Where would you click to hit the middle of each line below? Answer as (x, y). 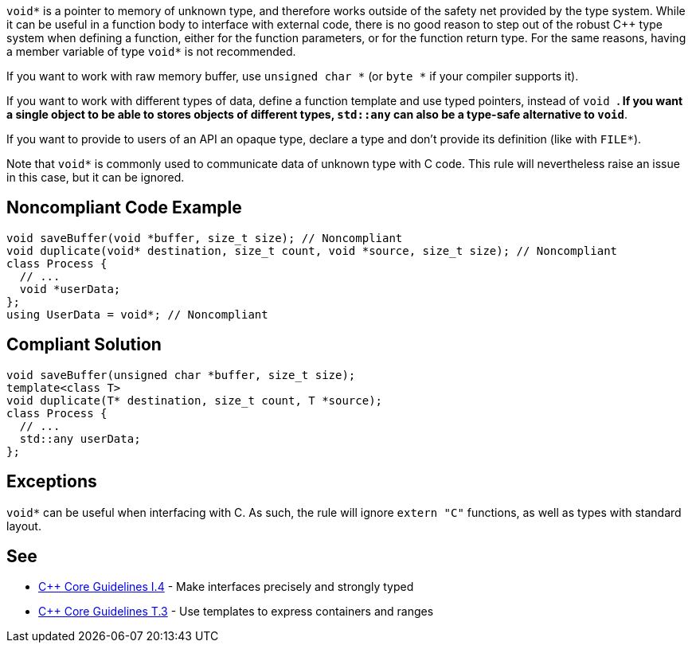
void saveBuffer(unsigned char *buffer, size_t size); (181, 375)
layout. (24, 526)
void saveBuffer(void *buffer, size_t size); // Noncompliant (205, 238)
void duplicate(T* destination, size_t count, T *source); (195, 400)
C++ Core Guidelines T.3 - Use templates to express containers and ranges (236, 612)
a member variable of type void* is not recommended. (151, 51)
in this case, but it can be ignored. (96, 177)
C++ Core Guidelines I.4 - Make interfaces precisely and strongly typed (226, 587)
